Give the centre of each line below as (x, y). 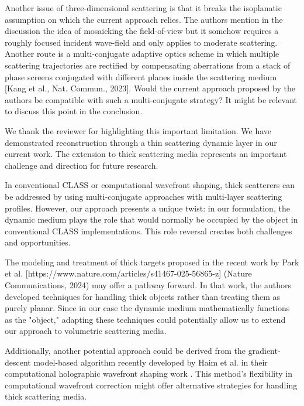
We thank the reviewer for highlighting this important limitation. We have (138, 130)
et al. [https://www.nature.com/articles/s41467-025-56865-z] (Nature (128, 273)
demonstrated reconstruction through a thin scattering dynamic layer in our (141, 142)
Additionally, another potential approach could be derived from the (125, 351)
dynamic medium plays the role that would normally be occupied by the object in (151, 219)
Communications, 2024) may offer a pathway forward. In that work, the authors (148, 285)
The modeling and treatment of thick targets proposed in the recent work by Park (152, 262)
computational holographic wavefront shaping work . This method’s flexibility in (148, 373)
